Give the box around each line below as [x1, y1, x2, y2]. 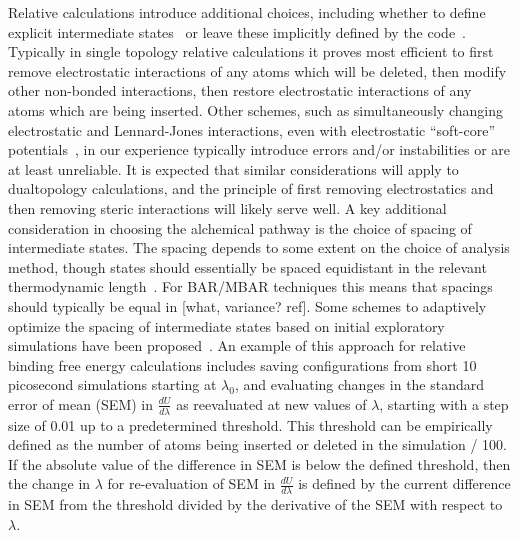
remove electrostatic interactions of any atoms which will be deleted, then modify [8, 60, 507, 81]
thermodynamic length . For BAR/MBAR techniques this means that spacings [8, 276, 493, 297]
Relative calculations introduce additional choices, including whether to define [8, 2, 486, 22]
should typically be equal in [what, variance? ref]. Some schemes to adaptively [8, 295, 487, 316]
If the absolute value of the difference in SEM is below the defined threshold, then [8, 453, 511, 474]
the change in [8, 473, 91, 494]
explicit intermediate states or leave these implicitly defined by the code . [8, 21, 467, 42]
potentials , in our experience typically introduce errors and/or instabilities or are [8, 139, 510, 160]
